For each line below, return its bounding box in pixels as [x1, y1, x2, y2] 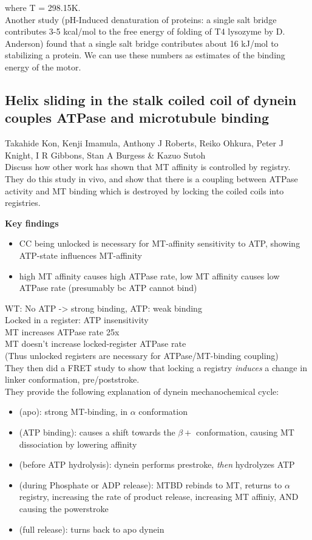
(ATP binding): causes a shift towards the [19, 426, 175, 439]
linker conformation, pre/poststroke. [5, 373, 140, 386]
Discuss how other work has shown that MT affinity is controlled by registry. [5, 160, 291, 173]
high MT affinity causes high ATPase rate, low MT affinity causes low [19, 269, 280, 282]
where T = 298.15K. [5, 1, 81, 13]
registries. [5, 196, 41, 209]
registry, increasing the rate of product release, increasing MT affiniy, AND [19, 490, 299, 503]
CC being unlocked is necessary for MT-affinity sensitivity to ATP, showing [19, 237, 300, 250]
